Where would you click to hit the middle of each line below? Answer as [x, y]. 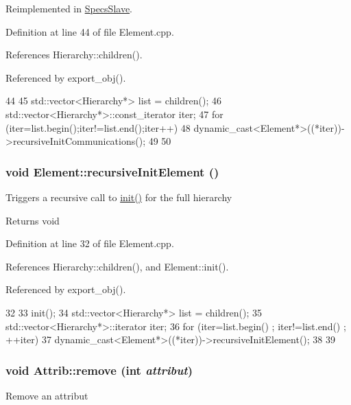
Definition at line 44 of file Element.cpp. [90, 31]
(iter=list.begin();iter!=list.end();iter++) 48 [98, 127]
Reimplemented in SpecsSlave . [69, 8]
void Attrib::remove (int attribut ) [99, 370]
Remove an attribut [47, 395]
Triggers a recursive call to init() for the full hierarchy [119, 197]
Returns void [33, 220]
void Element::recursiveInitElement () [112, 171]
